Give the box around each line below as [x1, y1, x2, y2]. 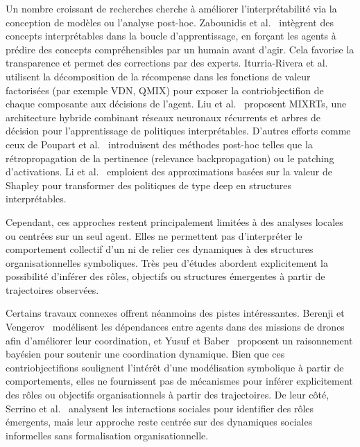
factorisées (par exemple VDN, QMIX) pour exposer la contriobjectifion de [6, 82, 324, 97]
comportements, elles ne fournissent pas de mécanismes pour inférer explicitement [6, 374, 353, 388]
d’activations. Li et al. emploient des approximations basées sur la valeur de [6, 164, 332, 179]
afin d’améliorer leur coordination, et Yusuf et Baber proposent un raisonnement [6, 333, 353, 347]
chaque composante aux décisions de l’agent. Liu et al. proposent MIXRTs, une [6, 96, 347, 111]
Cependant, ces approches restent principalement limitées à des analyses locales [6, 214, 343, 229]
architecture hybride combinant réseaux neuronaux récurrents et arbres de [6, 109, 321, 124]
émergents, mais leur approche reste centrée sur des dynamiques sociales [6, 414, 313, 429]
